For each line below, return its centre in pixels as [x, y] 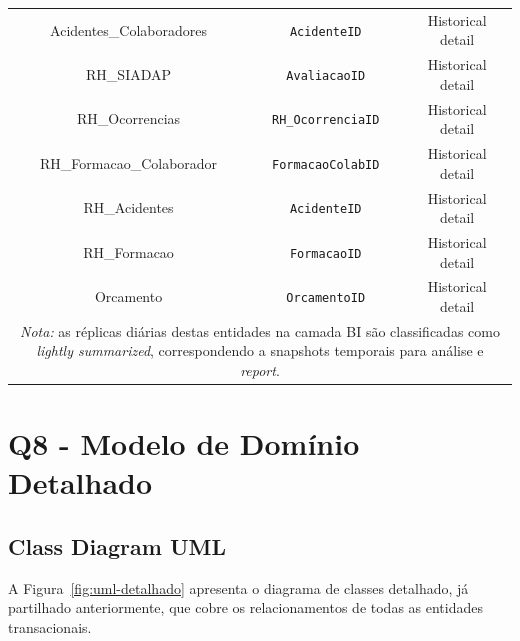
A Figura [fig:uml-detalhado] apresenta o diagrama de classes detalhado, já [238, 587]
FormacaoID [325, 253]
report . [260, 370]
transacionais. [50, 627]
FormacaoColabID [325, 164]
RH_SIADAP [129, 73]
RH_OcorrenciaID [325, 120]
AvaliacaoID [326, 75]
